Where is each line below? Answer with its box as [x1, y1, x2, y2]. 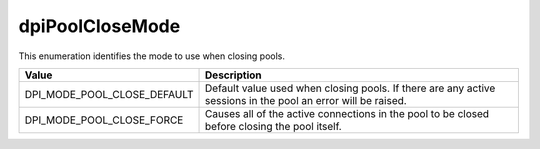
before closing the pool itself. [205, 119, 342, 133]
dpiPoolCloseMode [18, 15, 181, 37]
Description [205, 68, 262, 82]
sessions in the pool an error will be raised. [205, 93, 407, 107]
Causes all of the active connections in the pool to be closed [205, 106, 490, 120]
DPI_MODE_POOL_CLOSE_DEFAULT [24, 87, 194, 101]
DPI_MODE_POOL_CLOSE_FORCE [24, 113, 184, 127]
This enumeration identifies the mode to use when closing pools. [18, 50, 285, 62]
